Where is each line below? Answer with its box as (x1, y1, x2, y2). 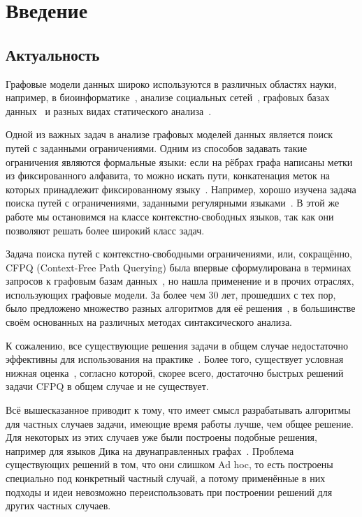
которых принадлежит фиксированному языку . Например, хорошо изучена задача (6, 181, 356, 196)
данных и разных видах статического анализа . (6, 103, 212, 118)
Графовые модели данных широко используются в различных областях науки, (6, 76, 337, 91)
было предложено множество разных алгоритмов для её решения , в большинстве (6, 301, 356, 315)
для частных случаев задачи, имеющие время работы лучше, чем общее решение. (6, 416, 354, 430)
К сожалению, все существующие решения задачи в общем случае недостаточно (6, 338, 349, 352)
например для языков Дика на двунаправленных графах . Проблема (6, 443, 294, 458)
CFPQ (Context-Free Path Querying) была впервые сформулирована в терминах (6, 260, 352, 274)
